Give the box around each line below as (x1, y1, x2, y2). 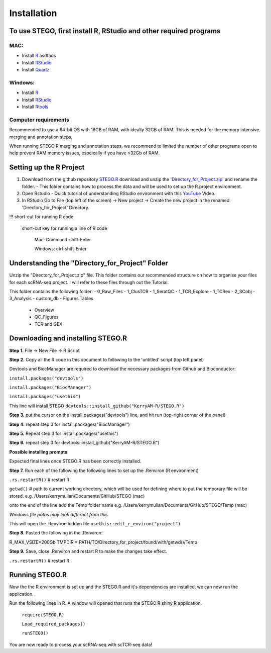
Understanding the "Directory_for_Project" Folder (9, 259, 168, 267)
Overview (34, 307, 55, 313)
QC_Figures (34, 314, 59, 320)
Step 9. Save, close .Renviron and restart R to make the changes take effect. (9, 548, 168, 554)
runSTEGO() (22, 630, 49, 636)
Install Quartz (22, 67, 50, 73)
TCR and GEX (34, 321, 63, 327)
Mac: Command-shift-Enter (34, 236, 91, 242)
